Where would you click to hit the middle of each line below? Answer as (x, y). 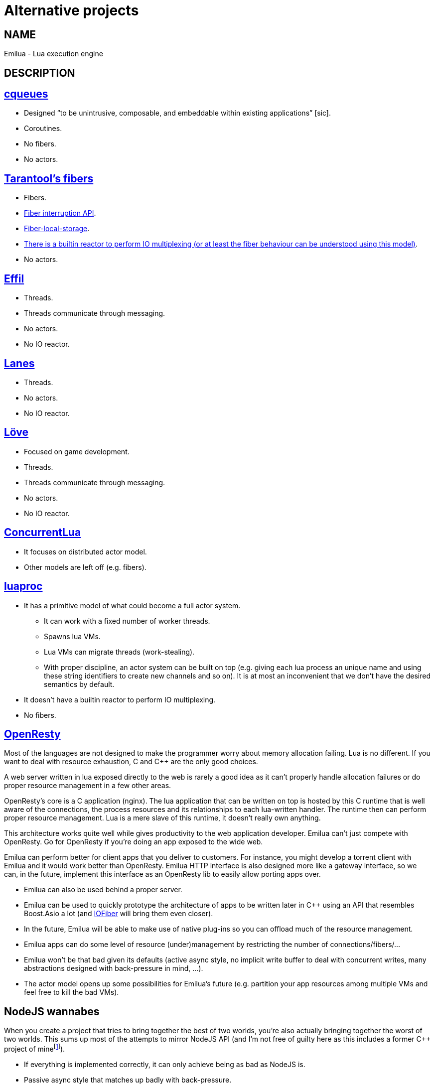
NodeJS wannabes (52, 1011)
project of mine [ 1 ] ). (35, 1048)
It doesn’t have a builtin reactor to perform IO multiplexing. (120, 699)
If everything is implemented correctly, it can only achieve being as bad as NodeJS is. (165, 1064)
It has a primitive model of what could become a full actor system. (132, 605)
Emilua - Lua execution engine (54, 54)
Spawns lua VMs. (72, 636)
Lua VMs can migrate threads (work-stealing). (119, 652)
